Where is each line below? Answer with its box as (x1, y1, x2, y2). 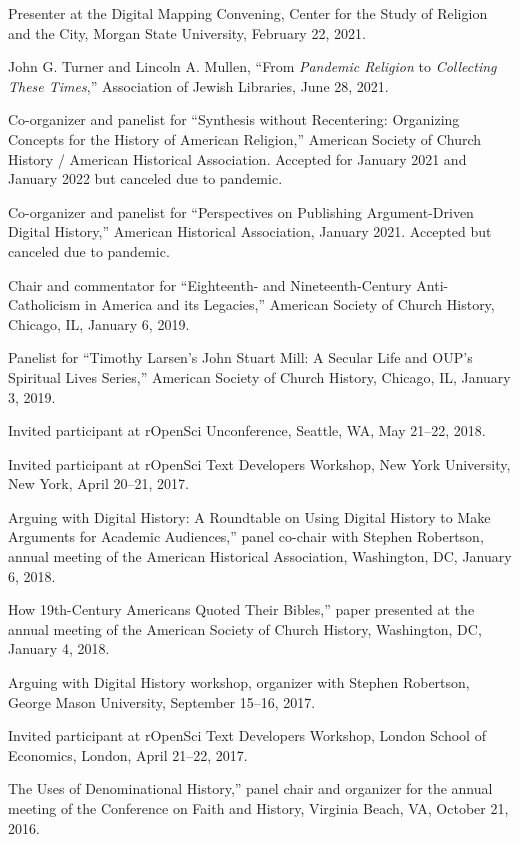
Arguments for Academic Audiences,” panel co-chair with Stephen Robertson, (8, 526, 484, 547)
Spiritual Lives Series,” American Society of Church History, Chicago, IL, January (8, 366, 511, 387)
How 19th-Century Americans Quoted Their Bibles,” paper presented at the (8, 599, 475, 620)
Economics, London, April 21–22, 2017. (8, 744, 248, 765)
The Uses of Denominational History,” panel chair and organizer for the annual (8, 778, 493, 799)
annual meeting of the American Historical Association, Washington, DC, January (8, 546, 512, 567)
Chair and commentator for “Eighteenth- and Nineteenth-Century (8, 274, 412, 295)
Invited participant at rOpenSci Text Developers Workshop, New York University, (8, 453, 511, 474)
